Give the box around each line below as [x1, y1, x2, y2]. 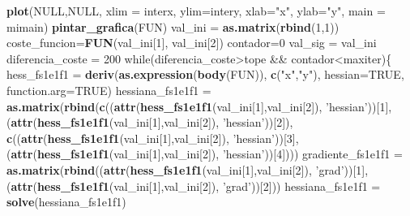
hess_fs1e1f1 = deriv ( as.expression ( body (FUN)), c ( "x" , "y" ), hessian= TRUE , [6, 66, 404, 83]
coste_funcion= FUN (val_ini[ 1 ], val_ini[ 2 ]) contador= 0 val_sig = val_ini [6, 34, 377, 51]
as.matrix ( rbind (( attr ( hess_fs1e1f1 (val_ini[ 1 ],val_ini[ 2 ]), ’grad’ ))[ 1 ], [6, 161, 369, 178]
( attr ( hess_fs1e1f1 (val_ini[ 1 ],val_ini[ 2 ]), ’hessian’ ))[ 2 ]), [6, 114, 293, 131]
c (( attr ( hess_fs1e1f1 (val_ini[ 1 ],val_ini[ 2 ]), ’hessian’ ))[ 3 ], [6, 129, 299, 146]
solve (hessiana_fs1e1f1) [6, 193, 126, 210]
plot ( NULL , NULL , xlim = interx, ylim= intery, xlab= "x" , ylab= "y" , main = [6, 2, 386, 19]
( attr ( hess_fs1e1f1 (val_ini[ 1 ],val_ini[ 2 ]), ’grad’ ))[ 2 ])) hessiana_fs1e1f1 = [6, 177, 381, 194]
